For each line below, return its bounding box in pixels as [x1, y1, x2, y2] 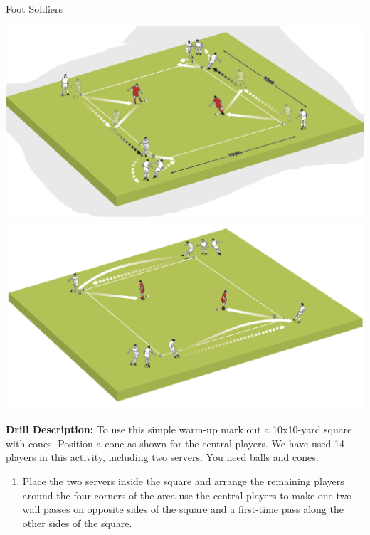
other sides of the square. [22, 515, 132, 530]
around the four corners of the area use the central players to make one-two [22, 487, 352, 502]
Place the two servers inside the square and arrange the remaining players [22, 474, 344, 489]
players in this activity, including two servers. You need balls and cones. [6, 450, 319, 465]
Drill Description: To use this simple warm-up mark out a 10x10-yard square [6, 422, 352, 437]
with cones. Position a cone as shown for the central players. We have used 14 [6, 435, 344, 450]
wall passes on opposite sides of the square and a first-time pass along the [22, 502, 344, 517]
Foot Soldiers [6, 1, 63, 16]
